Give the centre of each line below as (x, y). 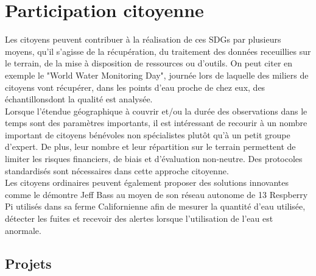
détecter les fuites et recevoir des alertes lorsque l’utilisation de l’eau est (139, 218)
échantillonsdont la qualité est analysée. (79, 99)
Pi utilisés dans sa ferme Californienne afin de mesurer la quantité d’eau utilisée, (155, 206)
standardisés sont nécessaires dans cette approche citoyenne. (117, 170)
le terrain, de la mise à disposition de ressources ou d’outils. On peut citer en (149, 63)
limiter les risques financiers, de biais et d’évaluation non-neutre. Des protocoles (154, 159)
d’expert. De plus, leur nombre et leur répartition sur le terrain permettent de (150, 147)
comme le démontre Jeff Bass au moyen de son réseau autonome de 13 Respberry (156, 194)
